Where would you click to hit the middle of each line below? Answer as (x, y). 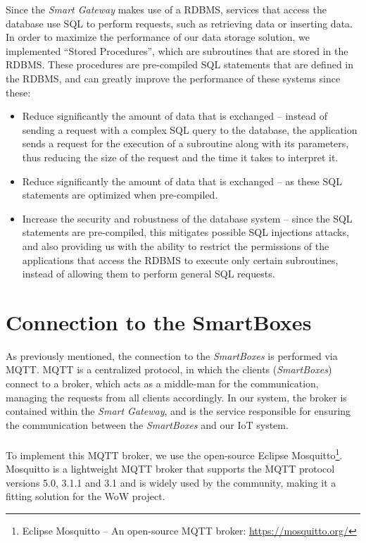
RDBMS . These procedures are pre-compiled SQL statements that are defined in (180, 64)
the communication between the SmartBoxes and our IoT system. (147, 424)
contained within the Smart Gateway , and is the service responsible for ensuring (178, 411)
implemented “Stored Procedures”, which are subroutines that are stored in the (177, 50)
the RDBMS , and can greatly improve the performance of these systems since (173, 78)
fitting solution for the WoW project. (86, 496)
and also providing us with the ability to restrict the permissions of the (176, 245)
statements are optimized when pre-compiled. (120, 195)
